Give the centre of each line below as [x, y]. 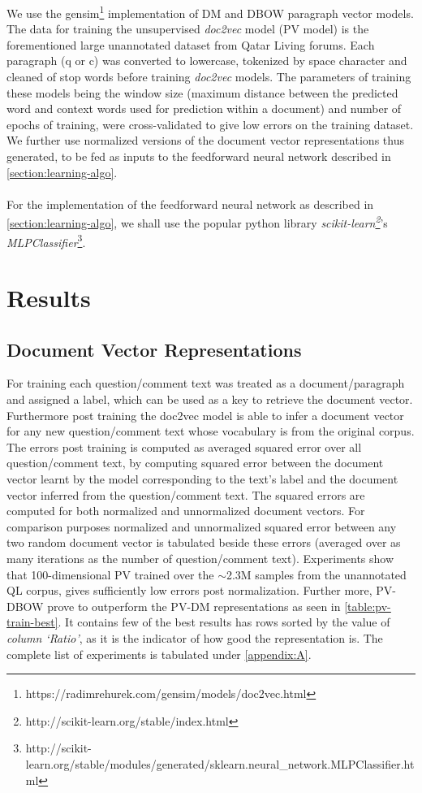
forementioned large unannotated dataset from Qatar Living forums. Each [191, 44]
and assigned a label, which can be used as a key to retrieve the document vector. [210, 399]
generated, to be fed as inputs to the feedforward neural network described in [199, 156]
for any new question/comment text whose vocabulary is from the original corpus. [211, 431]
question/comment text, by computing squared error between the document [195, 463]
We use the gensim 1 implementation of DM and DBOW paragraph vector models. [210, 12]
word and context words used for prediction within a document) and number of [204, 108]
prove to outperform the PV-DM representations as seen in [194, 606]
